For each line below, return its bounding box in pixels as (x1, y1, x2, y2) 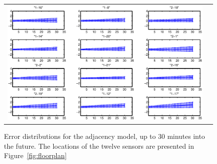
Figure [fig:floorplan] (4, 150, 67, 161)
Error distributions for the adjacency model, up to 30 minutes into (4, 131, 205, 141)
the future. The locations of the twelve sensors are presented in (4, 140, 194, 151)
